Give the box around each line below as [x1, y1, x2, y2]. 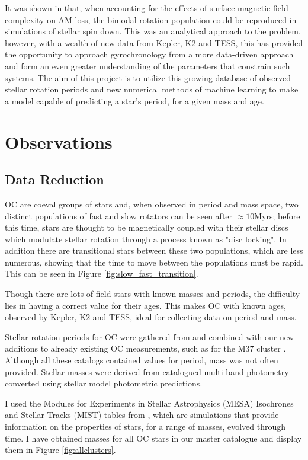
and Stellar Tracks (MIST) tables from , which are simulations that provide [5, 408, 279, 421]
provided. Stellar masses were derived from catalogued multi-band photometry [5, 365, 289, 378]
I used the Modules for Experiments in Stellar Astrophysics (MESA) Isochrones [5, 397, 294, 409]
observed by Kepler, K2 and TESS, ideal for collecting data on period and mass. [5, 311, 297, 323]
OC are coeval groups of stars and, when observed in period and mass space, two [5, 197, 299, 210]
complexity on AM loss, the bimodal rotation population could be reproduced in [5, 13, 297, 25]
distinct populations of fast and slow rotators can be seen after [5, 209, 233, 222]
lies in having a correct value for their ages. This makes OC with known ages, [5, 299, 286, 311]
